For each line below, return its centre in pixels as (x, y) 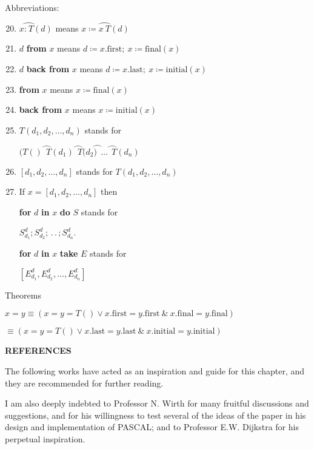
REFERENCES (38, 350)
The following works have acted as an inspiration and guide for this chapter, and (155, 371)
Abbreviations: (32, 7)
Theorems (23, 295)
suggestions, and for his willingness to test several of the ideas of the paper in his (155, 415)
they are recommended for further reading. (84, 383)
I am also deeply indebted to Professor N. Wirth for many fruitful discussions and (157, 403)
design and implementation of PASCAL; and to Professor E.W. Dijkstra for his (152, 427)
